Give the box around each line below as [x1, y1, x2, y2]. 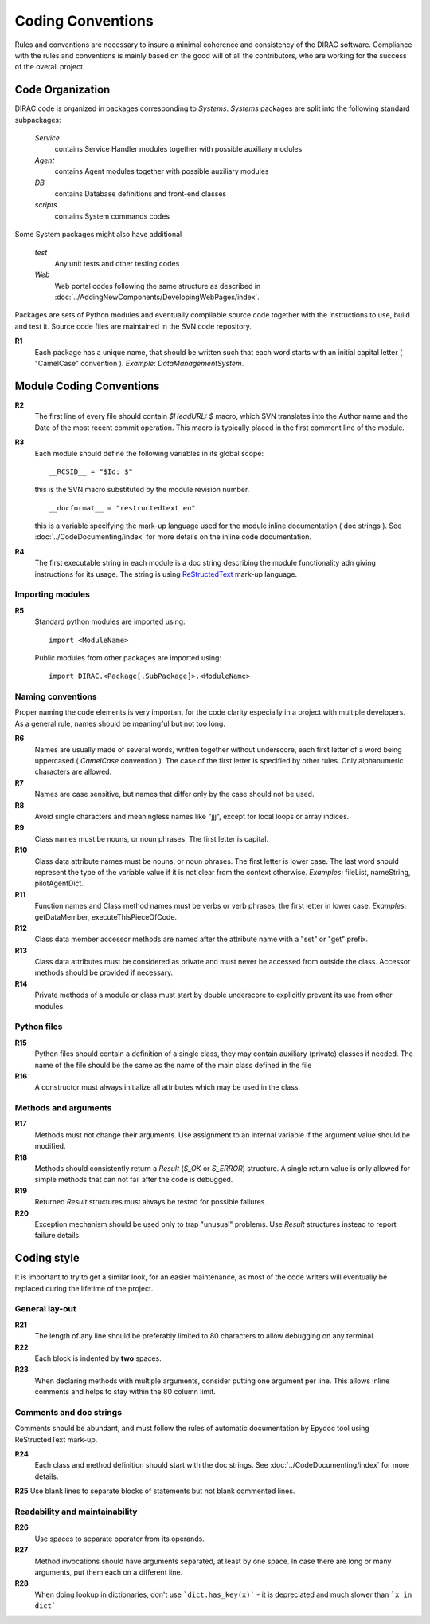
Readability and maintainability [14, 1506, 138, 1517]
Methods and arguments [14, 1102, 112, 1114]
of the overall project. [14, 62, 85, 72]
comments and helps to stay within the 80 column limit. [34, 1387, 217, 1397]
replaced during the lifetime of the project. [14, 1283, 154, 1293]
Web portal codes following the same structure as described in [54, 281, 261, 290]
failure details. [34, 1231, 81, 1240]
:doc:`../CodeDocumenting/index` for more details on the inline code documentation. [34, 532, 312, 542]
